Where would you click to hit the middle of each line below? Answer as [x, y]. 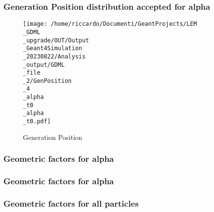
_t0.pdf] [37, 122]
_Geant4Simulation [53, 48]
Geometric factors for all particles [71, 203]
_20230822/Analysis [54, 56]
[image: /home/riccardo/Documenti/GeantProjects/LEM [110, 24]
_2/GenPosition [47, 81]
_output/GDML [44, 65]
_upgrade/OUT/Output [56, 40]
